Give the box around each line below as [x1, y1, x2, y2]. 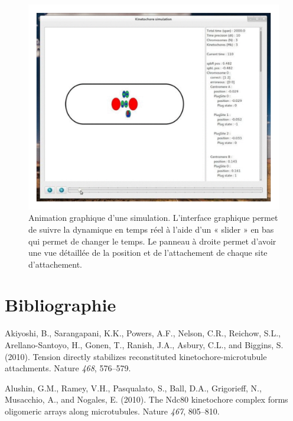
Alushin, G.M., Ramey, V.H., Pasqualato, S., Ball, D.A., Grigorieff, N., [5, 381, 262, 394]
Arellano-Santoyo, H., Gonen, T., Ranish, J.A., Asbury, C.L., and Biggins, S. [5, 339, 284, 351]
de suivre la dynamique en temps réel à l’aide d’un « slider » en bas [28, 223, 274, 235]
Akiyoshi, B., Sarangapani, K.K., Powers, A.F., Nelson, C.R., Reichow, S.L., [5, 327, 281, 339]
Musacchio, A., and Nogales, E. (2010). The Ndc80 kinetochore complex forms [5, 393, 288, 406]
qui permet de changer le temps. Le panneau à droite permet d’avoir [28, 234, 276, 247]
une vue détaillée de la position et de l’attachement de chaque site [28, 246, 268, 259]
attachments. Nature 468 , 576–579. [5, 362, 131, 374]
